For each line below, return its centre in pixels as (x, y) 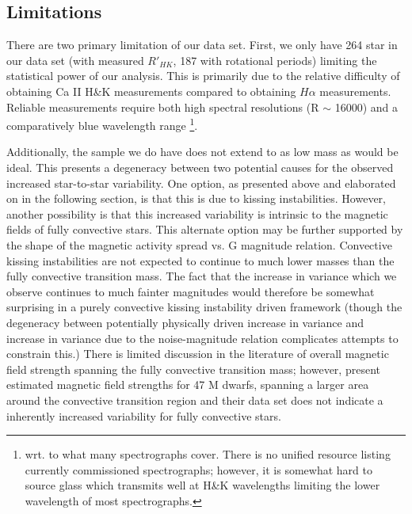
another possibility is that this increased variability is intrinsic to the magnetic (197, 213)
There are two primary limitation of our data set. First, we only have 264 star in (202, 45)
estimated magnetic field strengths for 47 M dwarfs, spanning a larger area (188, 385)
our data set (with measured (75, 60)
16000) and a (366, 107)
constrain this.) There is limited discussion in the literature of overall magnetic (198, 354)
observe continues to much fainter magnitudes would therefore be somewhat (191, 291)
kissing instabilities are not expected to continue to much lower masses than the (200, 260)
